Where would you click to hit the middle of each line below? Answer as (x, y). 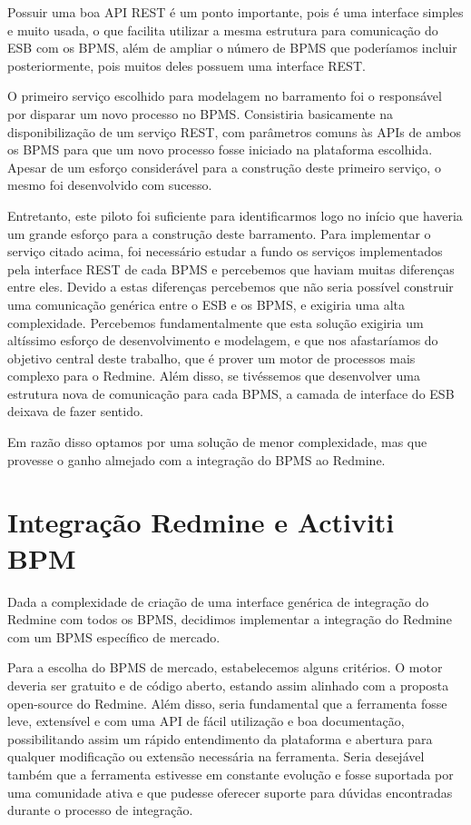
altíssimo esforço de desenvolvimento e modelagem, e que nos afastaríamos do (223, 340)
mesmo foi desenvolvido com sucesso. (110, 185)
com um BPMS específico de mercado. (114, 636)
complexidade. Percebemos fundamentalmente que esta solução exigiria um (216, 322)
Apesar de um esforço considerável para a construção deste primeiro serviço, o (224, 167)
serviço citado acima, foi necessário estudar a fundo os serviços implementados (225, 251)
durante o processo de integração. (100, 810)
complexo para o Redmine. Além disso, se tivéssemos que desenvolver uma (214, 376)
